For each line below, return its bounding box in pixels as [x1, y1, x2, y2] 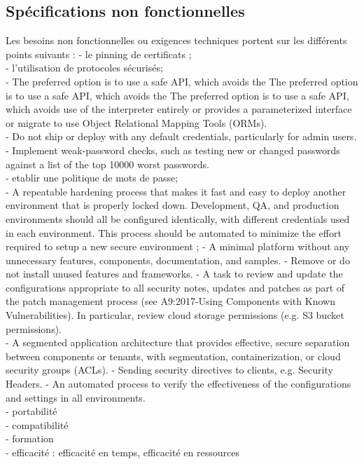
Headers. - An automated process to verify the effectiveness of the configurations [6, 376, 351, 391]
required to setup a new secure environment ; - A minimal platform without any [6, 239, 350, 254]
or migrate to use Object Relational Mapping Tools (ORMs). [6, 115, 267, 130]
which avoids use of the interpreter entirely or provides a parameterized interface [6, 102, 352, 116]
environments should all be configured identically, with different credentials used [6, 211, 350, 226]
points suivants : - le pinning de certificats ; [6, 46, 192, 61]
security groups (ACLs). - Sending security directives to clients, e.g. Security [6, 362, 333, 377]
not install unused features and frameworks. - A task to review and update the [6, 266, 343, 281]
